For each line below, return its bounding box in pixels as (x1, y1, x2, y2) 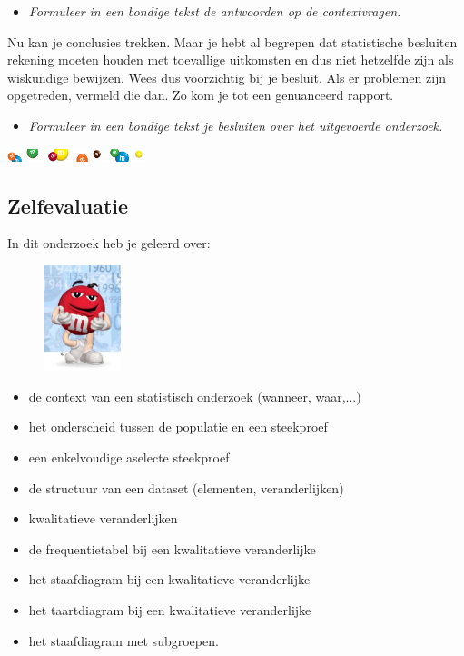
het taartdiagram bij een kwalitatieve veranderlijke (28, 601, 311, 620)
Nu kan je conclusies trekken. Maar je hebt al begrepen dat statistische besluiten (7, 32, 458, 51)
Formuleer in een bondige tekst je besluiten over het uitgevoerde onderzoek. (28, 115, 443, 134)
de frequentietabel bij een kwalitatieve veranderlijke (28, 539, 316, 558)
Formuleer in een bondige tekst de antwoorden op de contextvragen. (28, 2, 401, 20)
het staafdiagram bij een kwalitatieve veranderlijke (28, 570, 311, 589)
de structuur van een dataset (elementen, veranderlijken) (28, 478, 344, 497)
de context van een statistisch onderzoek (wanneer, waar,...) (28, 386, 361, 405)
